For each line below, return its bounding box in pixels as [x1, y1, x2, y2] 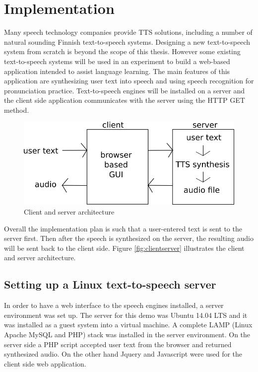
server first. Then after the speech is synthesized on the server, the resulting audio [4, 233, 254, 243]
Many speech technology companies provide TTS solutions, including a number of [4, 27, 253, 37]
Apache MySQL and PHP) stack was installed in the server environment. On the [4, 329, 251, 339]
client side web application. [4, 358, 86, 369]
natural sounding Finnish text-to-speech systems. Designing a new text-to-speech [4, 36, 251, 47]
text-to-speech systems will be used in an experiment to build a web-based [4, 56, 230, 66]
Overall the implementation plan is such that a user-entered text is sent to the [4, 223, 242, 233]
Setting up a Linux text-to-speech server [4, 277, 216, 292]
